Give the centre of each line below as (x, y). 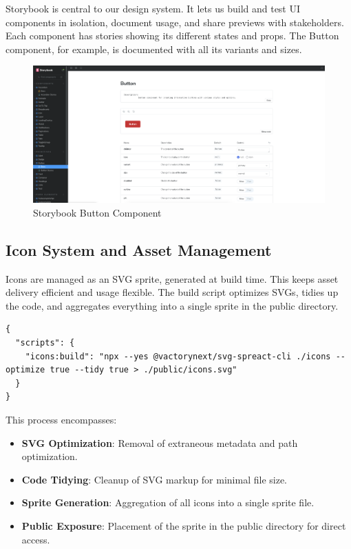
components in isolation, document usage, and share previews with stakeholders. (175, 22)
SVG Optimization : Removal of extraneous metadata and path (160, 442)
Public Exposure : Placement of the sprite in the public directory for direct (184, 526)
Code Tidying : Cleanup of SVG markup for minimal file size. (155, 479)
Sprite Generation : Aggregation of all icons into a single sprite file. (168, 502)
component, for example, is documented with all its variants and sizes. (154, 49)
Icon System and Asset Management (139, 249)
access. (36, 539)
